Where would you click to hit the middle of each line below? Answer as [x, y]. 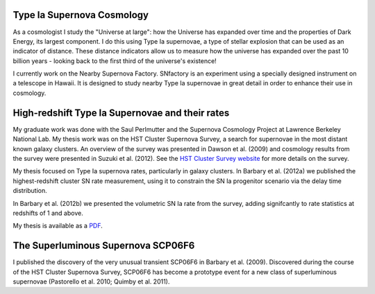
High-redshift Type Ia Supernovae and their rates [121, 113]
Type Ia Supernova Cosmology [81, 15]
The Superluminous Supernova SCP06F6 [104, 246]
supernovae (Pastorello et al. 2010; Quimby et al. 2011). [91, 282]
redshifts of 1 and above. [48, 213]
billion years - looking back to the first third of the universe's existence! [115, 61]
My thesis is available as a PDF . [58, 226]
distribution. [30, 191]
